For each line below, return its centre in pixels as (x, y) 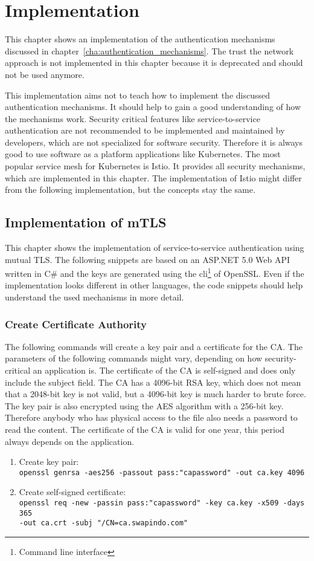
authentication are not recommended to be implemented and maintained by (145, 130)
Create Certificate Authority (76, 324)
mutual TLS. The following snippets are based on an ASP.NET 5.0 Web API (148, 259)
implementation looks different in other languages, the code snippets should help (154, 285)
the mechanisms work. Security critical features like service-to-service (133, 118)
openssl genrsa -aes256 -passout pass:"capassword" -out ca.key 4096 (162, 472)
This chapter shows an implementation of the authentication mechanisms (140, 39)
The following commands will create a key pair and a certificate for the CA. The (154, 346)
